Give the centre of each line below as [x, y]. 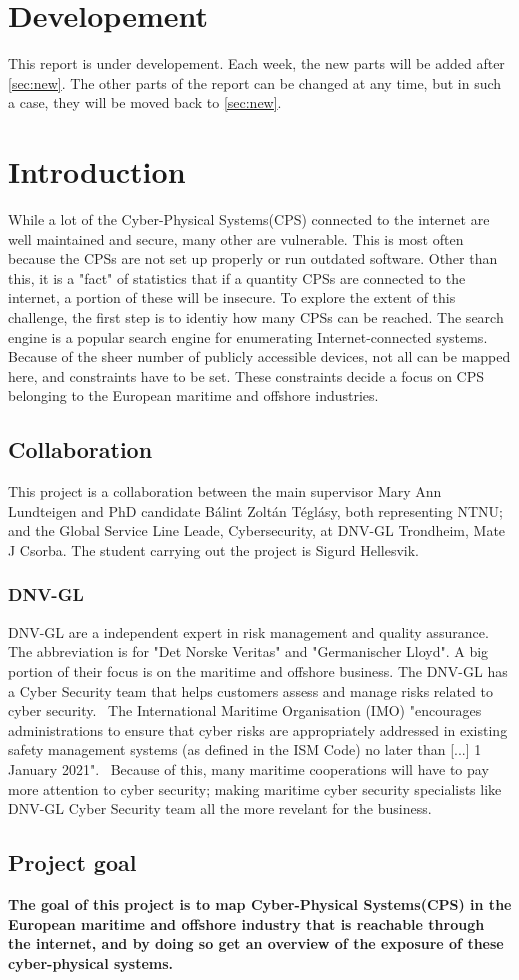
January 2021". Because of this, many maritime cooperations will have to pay [248, 768]
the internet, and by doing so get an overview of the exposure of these [256, 943]
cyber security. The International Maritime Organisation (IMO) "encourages [245, 710]
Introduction [97, 171]
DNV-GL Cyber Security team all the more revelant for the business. [220, 808]
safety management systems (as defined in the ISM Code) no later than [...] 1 [245, 749]
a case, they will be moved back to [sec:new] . [145, 102]
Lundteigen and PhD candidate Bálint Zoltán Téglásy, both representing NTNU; [255, 510]
